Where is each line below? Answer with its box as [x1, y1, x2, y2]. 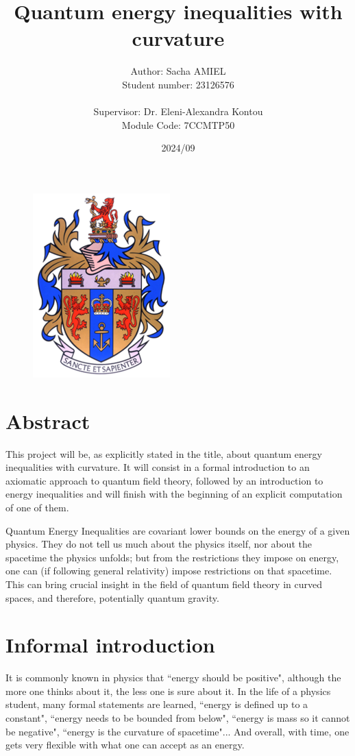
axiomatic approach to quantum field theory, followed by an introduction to [5, 473, 323, 487]
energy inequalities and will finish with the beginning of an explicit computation [5, 487, 343, 501]
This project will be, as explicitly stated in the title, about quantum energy [5, 446, 322, 461]
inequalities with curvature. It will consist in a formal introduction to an [5, 460, 310, 474]
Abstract [5, 406, 90, 435]
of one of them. [5, 500, 69, 514]
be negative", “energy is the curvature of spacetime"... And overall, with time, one [5, 724, 350, 738]
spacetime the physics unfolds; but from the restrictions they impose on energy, [5, 550, 339, 564]
